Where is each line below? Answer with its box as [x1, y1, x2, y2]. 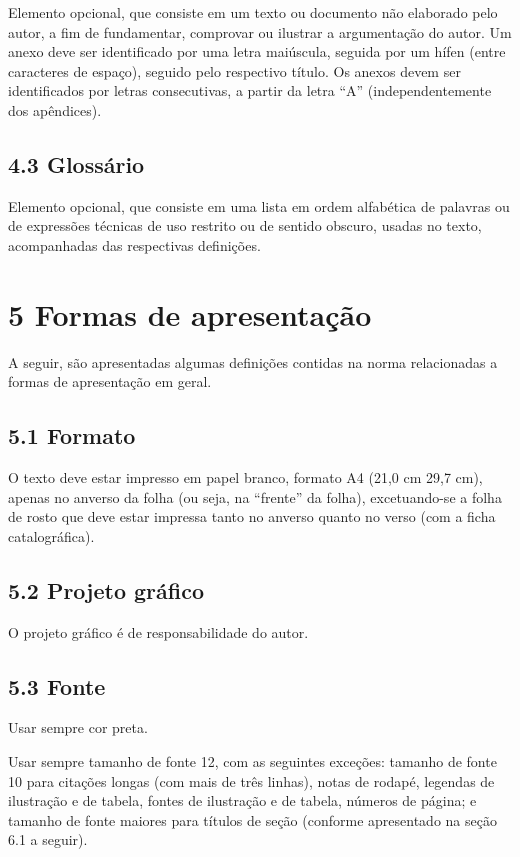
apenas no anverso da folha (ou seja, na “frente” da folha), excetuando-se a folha [8, 486, 502, 507]
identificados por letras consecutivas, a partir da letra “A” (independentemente [8, 80, 492, 101]
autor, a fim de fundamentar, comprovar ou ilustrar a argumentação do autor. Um [8, 21, 512, 42]
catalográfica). [8, 525, 95, 546]
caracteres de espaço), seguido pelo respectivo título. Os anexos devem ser [8, 60, 461, 81]
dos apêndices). [8, 99, 102, 120]
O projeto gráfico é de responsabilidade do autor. [8, 621, 309, 642]
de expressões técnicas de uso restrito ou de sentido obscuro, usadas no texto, [8, 215, 482, 236]
